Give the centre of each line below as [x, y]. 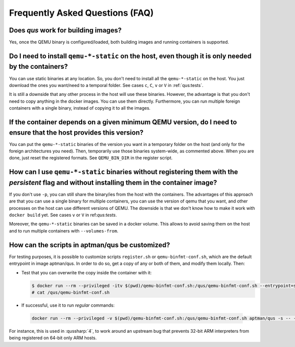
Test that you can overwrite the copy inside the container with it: [87, 272]
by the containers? [39, 67]
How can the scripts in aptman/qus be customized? [89, 245]
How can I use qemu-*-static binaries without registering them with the [124, 172]
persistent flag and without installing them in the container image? [113, 183]
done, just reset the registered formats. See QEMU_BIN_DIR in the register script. [91, 158]
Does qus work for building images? [65, 30]
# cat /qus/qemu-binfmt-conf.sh [71, 292]
